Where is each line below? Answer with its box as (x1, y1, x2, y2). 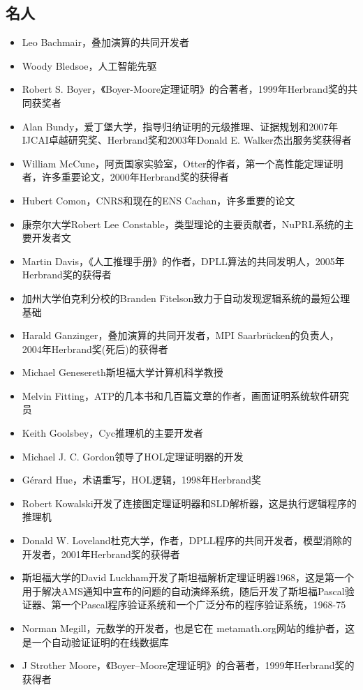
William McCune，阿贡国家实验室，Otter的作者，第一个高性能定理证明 (22, 156, 343, 170)
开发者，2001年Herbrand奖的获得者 (22, 546, 180, 561)
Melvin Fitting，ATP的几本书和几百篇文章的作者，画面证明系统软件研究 (22, 388, 350, 403)
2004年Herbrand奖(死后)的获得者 (22, 341, 168, 356)
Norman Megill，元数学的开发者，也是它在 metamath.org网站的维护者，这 (22, 621, 355, 636)
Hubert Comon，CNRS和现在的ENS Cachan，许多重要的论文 (22, 193, 295, 207)
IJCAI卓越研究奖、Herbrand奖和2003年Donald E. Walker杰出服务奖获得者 (22, 133, 352, 147)
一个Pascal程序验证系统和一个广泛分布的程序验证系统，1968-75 (61, 597, 346, 612)
